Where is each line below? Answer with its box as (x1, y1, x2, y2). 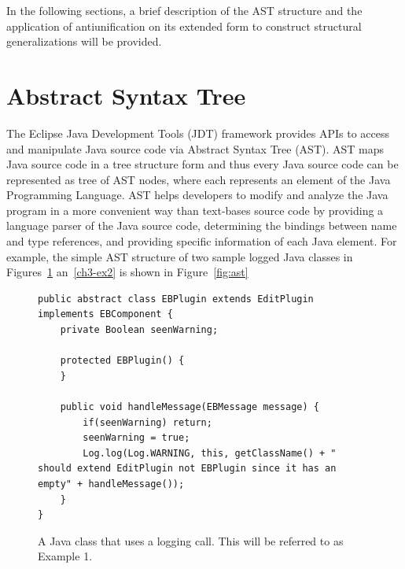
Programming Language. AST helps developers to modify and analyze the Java (6, 187, 388, 203)
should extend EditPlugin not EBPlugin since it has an (38, 463, 337, 475)
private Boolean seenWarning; (60, 324, 219, 336)
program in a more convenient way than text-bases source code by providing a (6, 201, 384, 218)
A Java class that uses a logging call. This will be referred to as (38, 532, 344, 549)
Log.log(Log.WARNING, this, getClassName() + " (83, 447, 337, 459)
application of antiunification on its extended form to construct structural (6, 17, 362, 34)
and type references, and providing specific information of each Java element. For (6, 233, 397, 249)
